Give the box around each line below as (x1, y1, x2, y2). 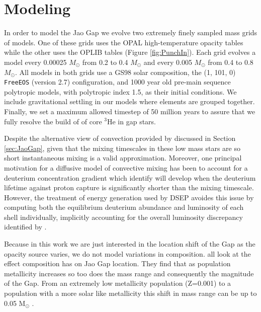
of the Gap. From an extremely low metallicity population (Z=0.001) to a (4, 278, 231, 288)
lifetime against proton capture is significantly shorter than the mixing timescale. (4, 182, 254, 193)
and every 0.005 (143, 56, 192, 67)
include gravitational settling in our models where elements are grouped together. (4, 96, 255, 107)
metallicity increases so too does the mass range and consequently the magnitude (4, 268, 254, 278)
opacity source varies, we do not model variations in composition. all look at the (4, 248, 251, 259)
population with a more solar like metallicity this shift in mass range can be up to (4, 288, 257, 298)
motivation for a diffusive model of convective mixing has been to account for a (4, 162, 248, 173)
